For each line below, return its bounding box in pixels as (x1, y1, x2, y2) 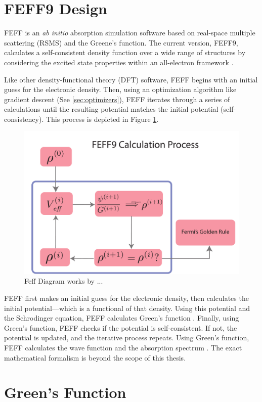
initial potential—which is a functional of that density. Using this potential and (4, 302, 250, 313)
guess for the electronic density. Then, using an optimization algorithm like (4, 84, 237, 95)
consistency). (4, 113, 44, 124)
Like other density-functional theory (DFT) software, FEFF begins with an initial (4, 74, 258, 84)
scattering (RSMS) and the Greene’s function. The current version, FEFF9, (4, 37, 238, 48)
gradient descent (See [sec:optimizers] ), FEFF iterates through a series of (4, 94, 230, 104)
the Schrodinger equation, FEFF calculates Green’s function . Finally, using (4, 312, 239, 323)
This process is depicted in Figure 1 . (46, 113, 159, 124)
